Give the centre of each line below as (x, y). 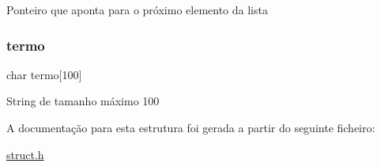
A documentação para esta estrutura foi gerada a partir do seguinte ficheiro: (191, 127)
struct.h (25, 154)
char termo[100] (44, 74)
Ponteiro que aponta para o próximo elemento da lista (137, 9)
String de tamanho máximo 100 (83, 101)
